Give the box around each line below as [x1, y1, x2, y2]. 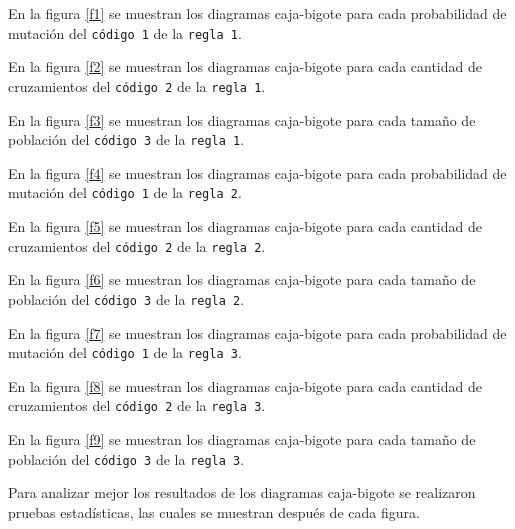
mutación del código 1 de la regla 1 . [8, 22, 242, 43]
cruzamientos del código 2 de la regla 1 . [8, 75, 266, 96]
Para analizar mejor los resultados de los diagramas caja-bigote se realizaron [8, 482, 476, 503]
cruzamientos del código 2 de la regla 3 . [8, 395, 266, 416]
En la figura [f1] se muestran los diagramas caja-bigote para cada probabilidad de [8, 3, 507, 23]
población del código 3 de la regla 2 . [8, 288, 245, 309]
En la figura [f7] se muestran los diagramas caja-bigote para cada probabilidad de [8, 322, 507, 343]
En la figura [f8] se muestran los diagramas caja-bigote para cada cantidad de [8, 375, 482, 396]
